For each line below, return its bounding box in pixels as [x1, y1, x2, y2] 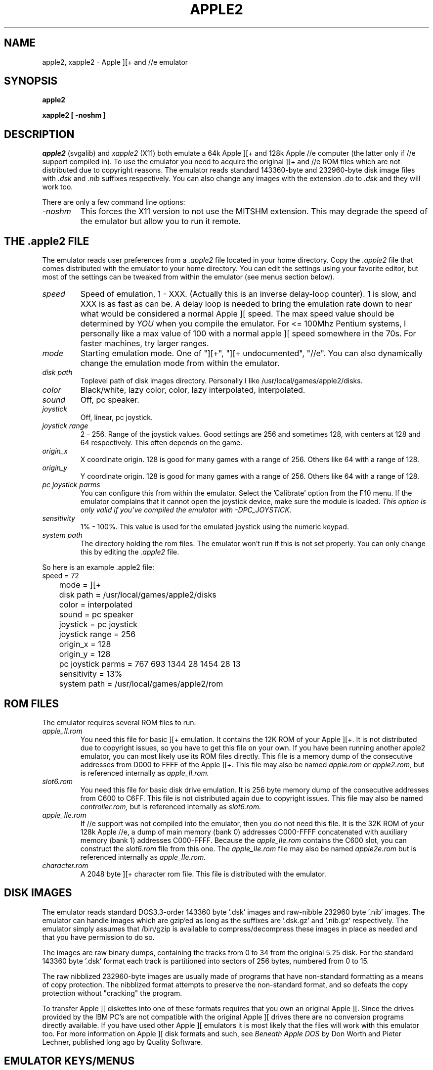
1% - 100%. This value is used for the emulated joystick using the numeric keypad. [80, 522, 349, 531]
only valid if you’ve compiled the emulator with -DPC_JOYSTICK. [80, 506, 292, 514]
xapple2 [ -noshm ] [42, 111, 106, 120]
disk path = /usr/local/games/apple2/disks [59, 590, 216, 600]
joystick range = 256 [59, 629, 136, 640]
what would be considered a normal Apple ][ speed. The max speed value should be [80, 309, 394, 319]
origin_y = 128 [59, 649, 111, 659]
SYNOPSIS [4, 75, 58, 88]
